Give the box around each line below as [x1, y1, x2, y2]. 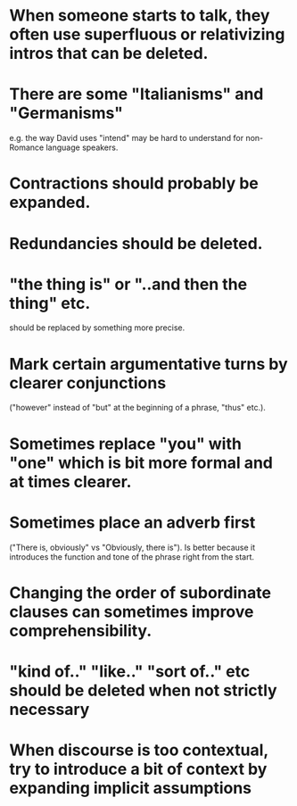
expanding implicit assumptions [9, 778, 252, 799]
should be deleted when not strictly [9, 680, 278, 701]
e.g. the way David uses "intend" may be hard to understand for [9, 133, 243, 144]
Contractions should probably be [9, 173, 259, 194]
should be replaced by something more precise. [9, 322, 186, 333]
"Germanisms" [9, 104, 123, 123]
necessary [9, 699, 90, 719]
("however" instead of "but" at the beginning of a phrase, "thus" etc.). [9, 403, 266, 413]
